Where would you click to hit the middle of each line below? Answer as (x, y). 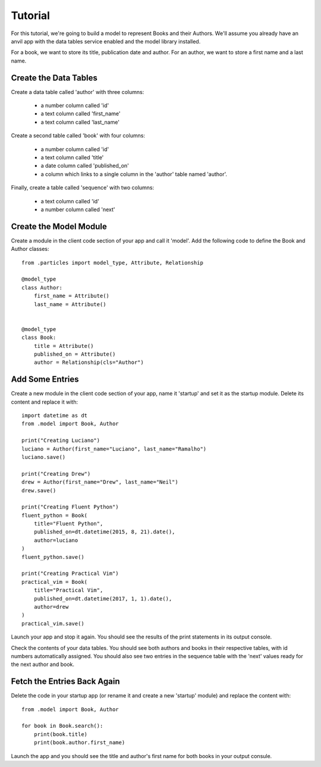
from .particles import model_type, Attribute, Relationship (112, 263)
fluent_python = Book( (55, 515)
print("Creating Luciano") (61, 441)
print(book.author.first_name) (79, 743)
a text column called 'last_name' (80, 122)
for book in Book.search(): (62, 726)
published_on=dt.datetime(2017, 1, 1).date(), (103, 598)
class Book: (39, 338)
